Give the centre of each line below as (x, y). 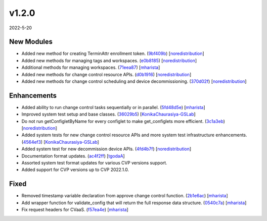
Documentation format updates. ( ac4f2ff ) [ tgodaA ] (73, 156)
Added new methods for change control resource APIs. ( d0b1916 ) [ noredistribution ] (106, 74)
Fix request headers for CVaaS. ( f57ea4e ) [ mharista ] (75, 210)
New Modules (31, 42)
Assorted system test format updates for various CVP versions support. (94, 163)
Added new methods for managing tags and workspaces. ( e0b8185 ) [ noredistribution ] (109, 60)
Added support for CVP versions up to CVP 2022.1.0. (75, 170)
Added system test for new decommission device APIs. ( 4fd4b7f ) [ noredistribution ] (106, 149)
